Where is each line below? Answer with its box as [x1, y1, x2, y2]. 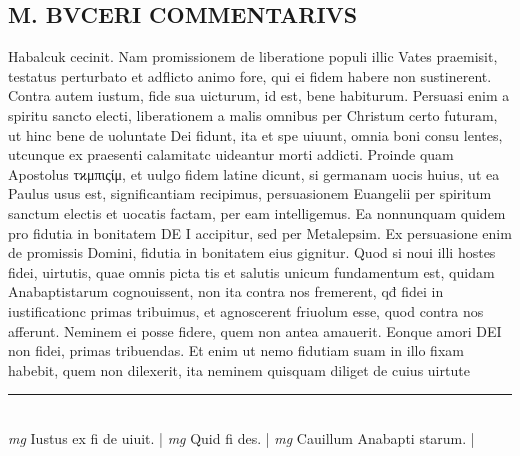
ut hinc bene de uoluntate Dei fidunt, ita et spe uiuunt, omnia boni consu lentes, [8, 124, 503, 145]
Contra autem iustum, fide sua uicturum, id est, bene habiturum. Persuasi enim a [8, 85, 510, 106]
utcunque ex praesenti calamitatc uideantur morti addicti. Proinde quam [8, 144, 454, 165]
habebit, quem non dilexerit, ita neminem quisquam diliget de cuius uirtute [8, 359, 470, 380]
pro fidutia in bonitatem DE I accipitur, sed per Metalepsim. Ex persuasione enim [8, 222, 512, 243]
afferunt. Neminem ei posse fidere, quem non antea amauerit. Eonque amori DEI [8, 320, 502, 341]
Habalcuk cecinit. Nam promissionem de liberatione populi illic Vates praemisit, [8, 46, 498, 67]
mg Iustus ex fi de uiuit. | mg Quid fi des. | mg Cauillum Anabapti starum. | [8, 427, 475, 448]
